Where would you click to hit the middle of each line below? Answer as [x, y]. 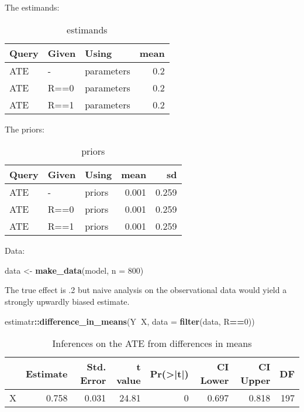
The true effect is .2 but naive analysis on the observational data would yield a [146, 290]
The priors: [25, 129]
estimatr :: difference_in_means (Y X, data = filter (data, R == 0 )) [130, 321]
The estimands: [32, 7]
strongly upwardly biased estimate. [67, 301]
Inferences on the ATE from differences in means [152, 343]
